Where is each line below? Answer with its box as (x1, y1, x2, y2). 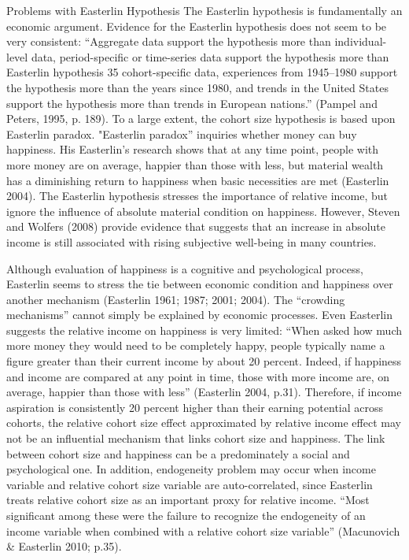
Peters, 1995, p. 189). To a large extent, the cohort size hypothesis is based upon (6, 110, 396, 127)
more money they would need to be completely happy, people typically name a (6, 337, 385, 354)
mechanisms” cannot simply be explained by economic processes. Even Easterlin (6, 306, 392, 323)
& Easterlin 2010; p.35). (6, 538, 122, 554)
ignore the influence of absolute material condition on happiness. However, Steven (6, 202, 400, 219)
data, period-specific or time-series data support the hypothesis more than (31, 48, 389, 65)
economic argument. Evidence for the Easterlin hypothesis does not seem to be (6, 17, 387, 34)
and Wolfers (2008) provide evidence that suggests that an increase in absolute (6, 218, 386, 235)
